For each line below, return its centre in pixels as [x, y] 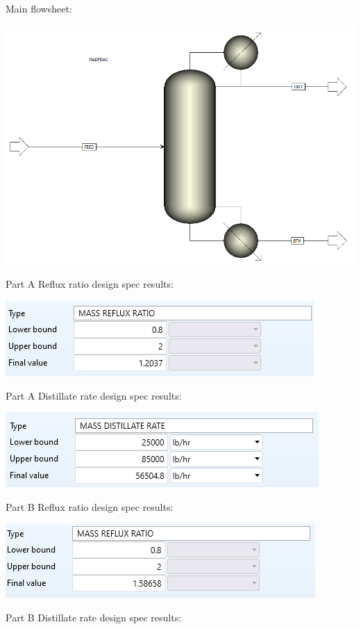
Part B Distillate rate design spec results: [94, 617]
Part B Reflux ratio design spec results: [90, 506]
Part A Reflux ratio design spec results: [90, 284]
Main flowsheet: [39, 8]
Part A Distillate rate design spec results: [94, 395]
